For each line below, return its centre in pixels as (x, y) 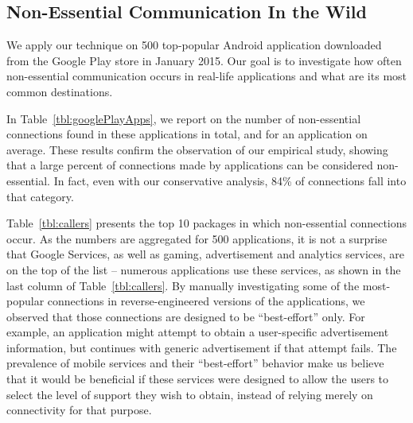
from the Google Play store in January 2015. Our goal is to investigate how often (204, 60)
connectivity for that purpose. (79, 410)
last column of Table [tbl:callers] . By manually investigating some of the (183, 285)
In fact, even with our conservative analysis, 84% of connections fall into (230, 180)
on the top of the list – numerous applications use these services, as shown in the (204, 269)
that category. (40, 196)
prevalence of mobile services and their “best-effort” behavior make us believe (195, 363)
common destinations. (60, 91)
